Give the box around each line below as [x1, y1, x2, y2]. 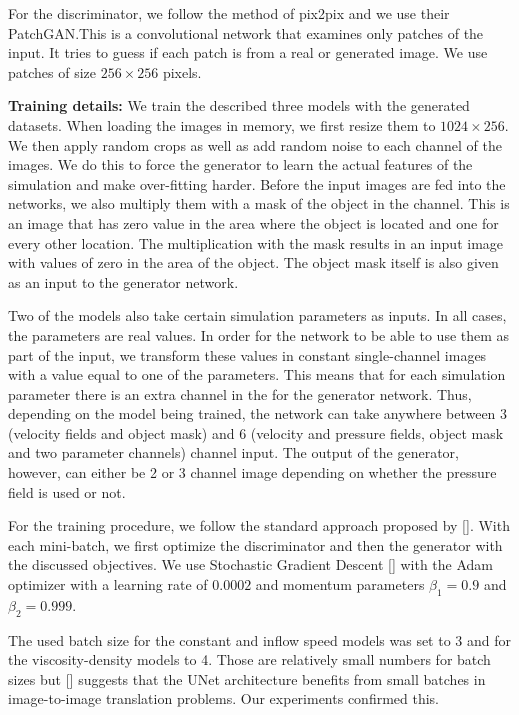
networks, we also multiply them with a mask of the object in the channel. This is [8, 193, 510, 214]
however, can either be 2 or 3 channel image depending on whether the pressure [8, 462, 497, 483]
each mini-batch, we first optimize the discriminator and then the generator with [8, 534, 503, 555]
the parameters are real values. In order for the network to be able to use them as [8, 324, 510, 345]
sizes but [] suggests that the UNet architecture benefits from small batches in [8, 668, 486, 689]
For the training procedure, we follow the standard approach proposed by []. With [8, 515, 510, 536]
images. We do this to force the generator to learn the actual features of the [8, 154, 473, 175]
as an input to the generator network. [8, 271, 239, 292]
